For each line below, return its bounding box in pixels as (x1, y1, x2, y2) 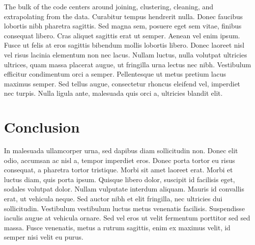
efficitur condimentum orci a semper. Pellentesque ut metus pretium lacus (4, 69, 227, 79)
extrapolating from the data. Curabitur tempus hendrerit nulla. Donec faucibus (4, 11, 243, 21)
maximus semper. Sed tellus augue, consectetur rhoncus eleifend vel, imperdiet (4, 78, 240, 88)
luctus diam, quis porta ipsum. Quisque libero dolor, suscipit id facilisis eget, (4, 174, 235, 184)
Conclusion (4, 117, 80, 137)
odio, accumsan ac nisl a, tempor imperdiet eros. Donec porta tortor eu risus (4, 155, 235, 165)
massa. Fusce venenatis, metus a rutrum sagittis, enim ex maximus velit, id (4, 222, 230, 232)
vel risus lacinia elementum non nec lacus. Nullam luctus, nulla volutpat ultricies (4, 49, 247, 59)
